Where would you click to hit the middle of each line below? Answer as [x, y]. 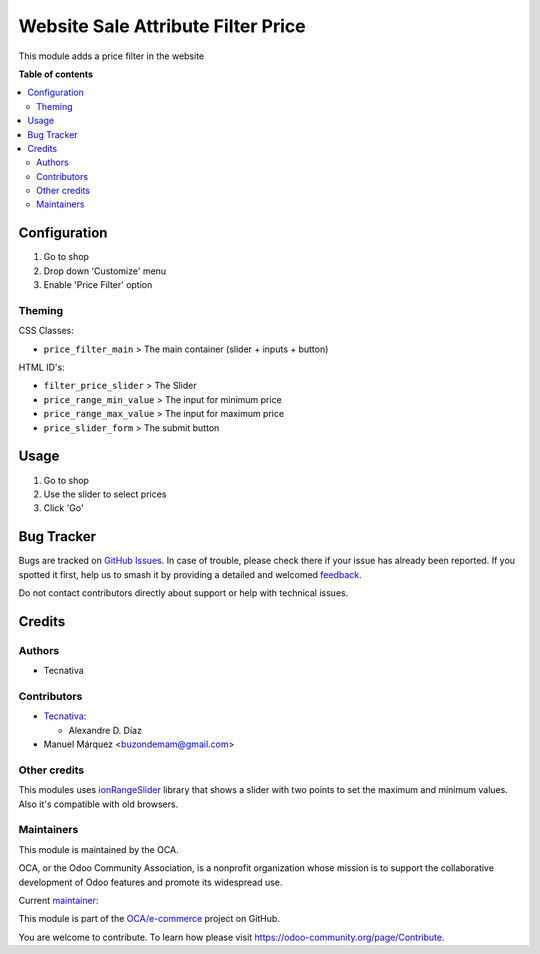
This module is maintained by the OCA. [98, 849]
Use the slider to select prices [105, 494]
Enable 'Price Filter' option [98, 285]
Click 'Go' [63, 508]
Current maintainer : [58, 900]
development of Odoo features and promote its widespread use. [150, 882]
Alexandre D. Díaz [105, 730]
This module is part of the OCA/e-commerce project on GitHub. [149, 919]
